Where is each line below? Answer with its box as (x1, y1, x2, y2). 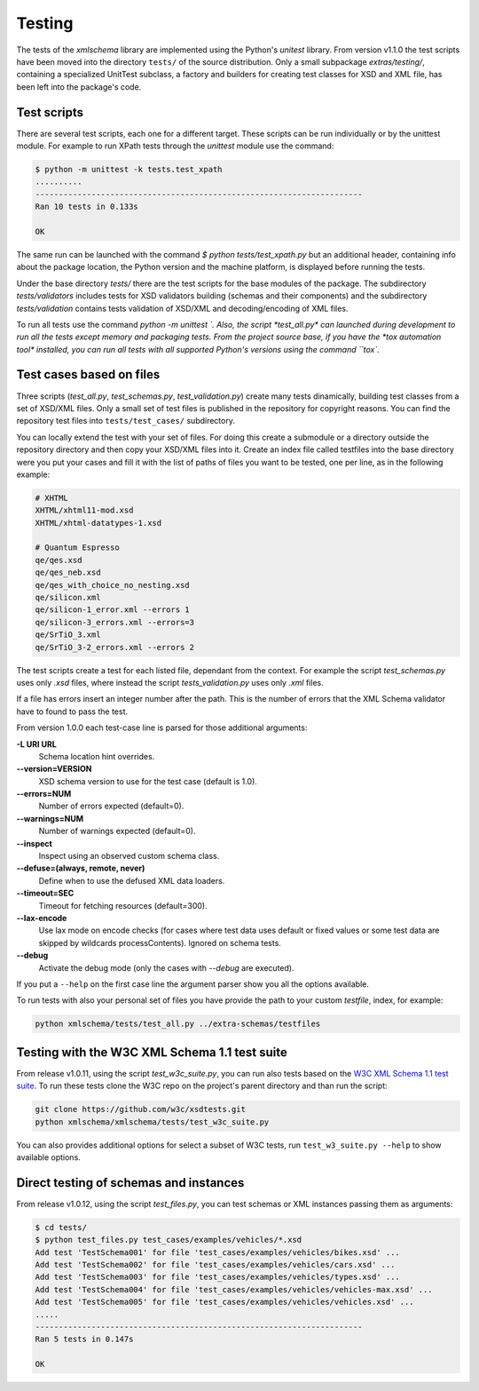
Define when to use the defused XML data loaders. (38, 875, 225, 886)
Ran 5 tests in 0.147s (35, 1334, 134, 1345)
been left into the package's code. (16, 81, 142, 92)
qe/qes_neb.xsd (35, 568, 101, 577)
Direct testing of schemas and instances (16, 1175, 245, 1190)
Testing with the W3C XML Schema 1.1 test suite (16, 1045, 287, 1060)
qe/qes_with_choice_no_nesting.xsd (35, 580, 190, 590)
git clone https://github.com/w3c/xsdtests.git (35, 1104, 246, 1115)
